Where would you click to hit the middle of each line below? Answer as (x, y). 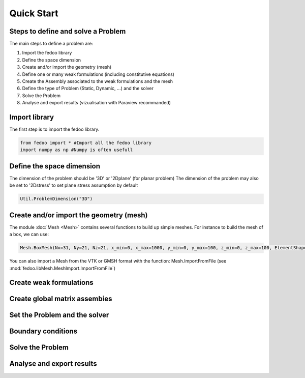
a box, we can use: (29, 235)
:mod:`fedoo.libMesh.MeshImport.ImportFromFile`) (63, 268)
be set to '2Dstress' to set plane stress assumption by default (74, 185)
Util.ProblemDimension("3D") (56, 199)
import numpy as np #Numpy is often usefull (77, 150)
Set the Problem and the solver (59, 315)
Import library (32, 117)
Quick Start (34, 13)
